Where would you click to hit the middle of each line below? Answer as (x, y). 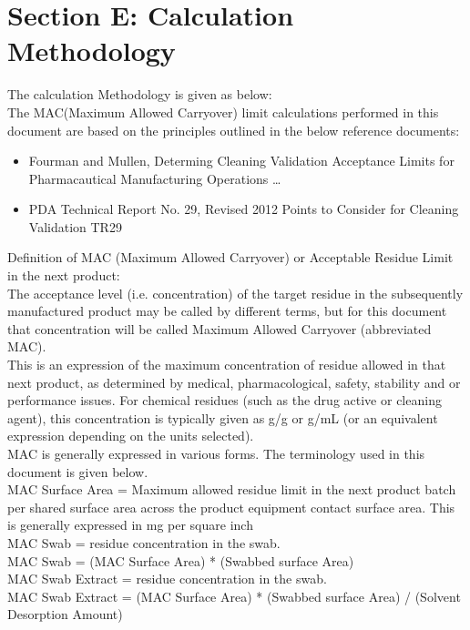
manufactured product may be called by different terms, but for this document (227, 311)
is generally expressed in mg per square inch (130, 525)
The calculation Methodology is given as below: (140, 94)
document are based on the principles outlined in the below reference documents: (234, 130)
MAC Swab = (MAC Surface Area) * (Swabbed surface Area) (181, 560)
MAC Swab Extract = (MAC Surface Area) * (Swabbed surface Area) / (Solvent (234, 596)
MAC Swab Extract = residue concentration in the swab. (167, 579)
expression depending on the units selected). (131, 436)
